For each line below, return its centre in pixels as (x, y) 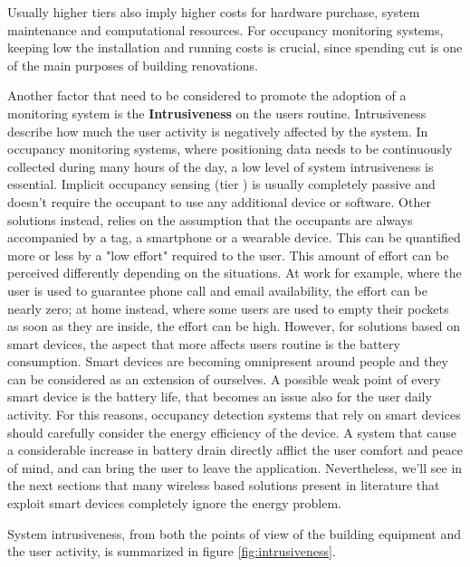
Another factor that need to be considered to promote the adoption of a (207, 95)
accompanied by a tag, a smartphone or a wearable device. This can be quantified (234, 237)
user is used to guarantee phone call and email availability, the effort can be (217, 290)
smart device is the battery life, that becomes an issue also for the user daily (220, 397)
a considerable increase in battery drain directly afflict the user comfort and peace (235, 450)
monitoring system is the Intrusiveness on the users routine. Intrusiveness (217, 113)
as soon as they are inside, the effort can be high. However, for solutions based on (234, 326)
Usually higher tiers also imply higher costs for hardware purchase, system (214, 12)
